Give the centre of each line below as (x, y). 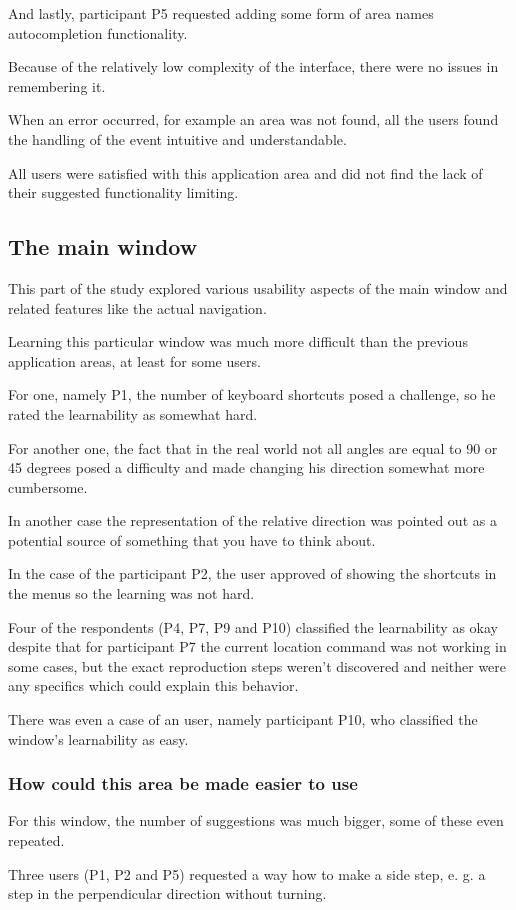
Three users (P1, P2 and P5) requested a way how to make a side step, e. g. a (247, 873)
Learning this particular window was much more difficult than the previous (238, 341)
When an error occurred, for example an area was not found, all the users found (253, 119)
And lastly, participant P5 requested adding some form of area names (221, 13)
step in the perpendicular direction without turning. (167, 893)
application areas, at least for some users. (134, 360)
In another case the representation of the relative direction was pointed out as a (252, 520)
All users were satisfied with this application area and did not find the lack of (245, 172)
